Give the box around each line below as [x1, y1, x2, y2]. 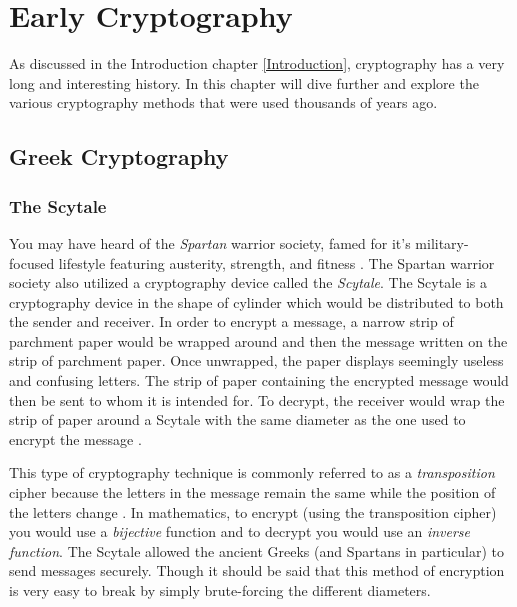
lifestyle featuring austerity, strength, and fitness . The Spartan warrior [58, 252, 495, 273]
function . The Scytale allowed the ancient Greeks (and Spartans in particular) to [9, 540, 505, 561]
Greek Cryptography [9, 141, 229, 172]
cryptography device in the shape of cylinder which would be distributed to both [9, 291, 504, 312]
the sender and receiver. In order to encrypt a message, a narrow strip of [9, 311, 454, 332]
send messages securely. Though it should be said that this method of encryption [9, 560, 505, 581]
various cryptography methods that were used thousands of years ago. [9, 92, 438, 113]
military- [415, 232, 469, 253]
